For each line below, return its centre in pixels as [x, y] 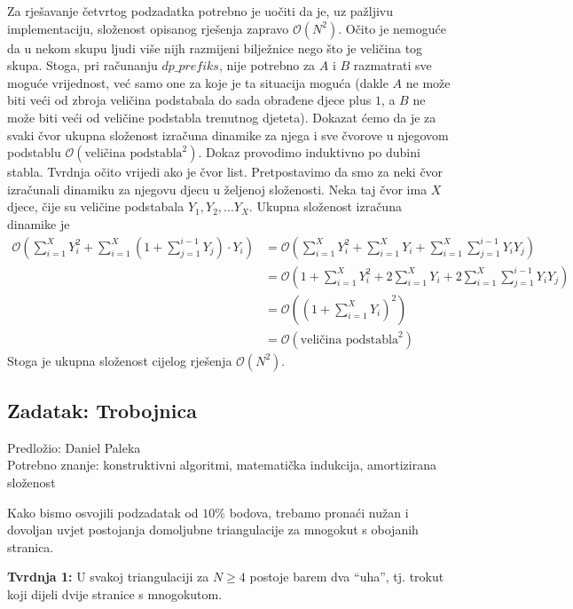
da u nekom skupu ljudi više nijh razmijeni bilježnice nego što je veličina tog [215, 47]
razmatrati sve [392, 65]
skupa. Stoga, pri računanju [82, 65]
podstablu [34, 152]
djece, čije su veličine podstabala [96, 206]
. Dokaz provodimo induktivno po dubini [309, 152]
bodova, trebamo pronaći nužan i [319, 512]
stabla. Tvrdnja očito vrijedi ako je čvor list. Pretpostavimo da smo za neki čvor [225, 172]
